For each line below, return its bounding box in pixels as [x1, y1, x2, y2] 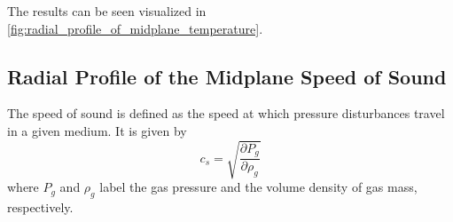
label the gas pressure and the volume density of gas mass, [99, 178, 418, 196]
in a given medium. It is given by [7, 121, 187, 139]
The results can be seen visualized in [7, 2, 207, 20]
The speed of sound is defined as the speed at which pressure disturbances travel [7, 104, 445, 123]
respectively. [7, 197, 74, 216]
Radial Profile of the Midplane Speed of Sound [7, 62, 447, 90]
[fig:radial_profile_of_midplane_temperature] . [7, 19, 263, 37]
